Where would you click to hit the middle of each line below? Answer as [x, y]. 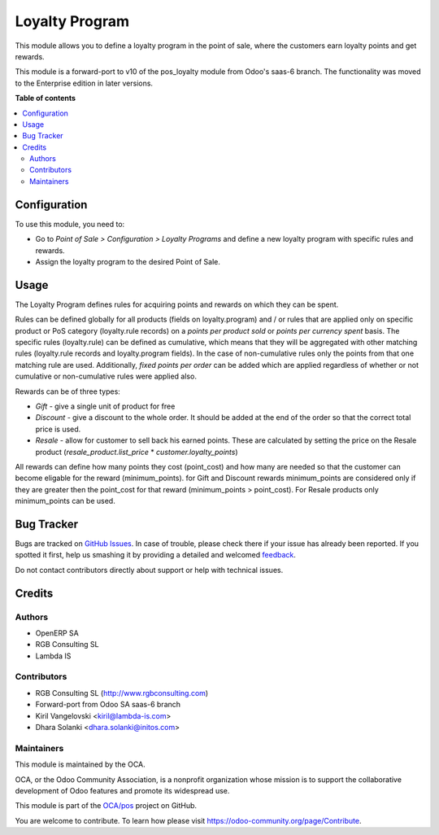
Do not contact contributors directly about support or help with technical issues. [149, 570]
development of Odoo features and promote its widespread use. [122, 790]
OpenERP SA [57, 633]
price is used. [58, 429]
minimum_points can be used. [65, 501]
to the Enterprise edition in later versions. [84, 83]
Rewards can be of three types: [68, 391]
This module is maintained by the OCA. [80, 764]
